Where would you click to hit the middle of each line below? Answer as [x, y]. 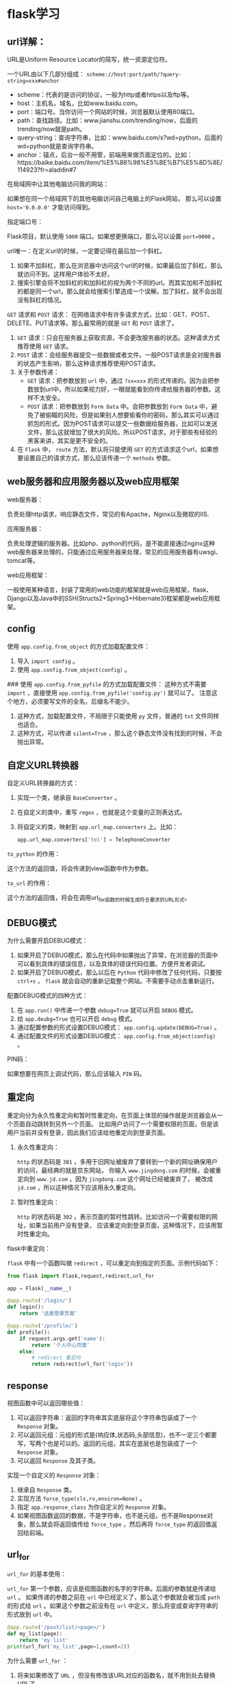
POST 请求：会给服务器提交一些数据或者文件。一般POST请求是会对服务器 [119, 355]
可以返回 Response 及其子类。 [58, 1461]
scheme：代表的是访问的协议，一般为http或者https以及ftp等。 [105, 94]
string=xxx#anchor [33, 81]
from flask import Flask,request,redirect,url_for [81, 1276]
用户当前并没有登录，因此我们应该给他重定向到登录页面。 [88, 1132]
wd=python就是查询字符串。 [57, 146]
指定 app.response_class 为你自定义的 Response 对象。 [93, 1507]
